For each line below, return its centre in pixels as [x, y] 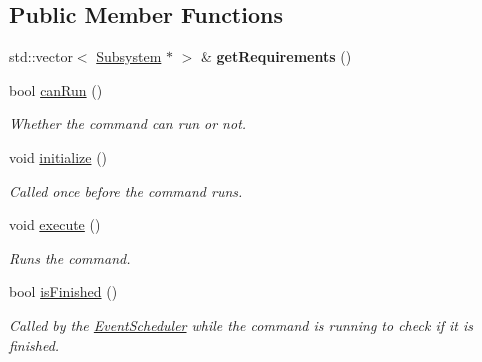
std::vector [41, 56]
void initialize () [58, 156]
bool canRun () [56, 89]
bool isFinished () [63, 291]
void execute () [55, 224]
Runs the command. [70, 257]
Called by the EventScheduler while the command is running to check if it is [241, 324]
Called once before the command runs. [126, 190]
